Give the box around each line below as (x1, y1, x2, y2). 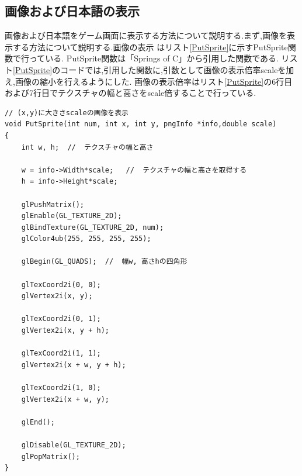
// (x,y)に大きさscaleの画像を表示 (5, 108, 129, 117)
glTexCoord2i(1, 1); (21, 349, 101, 358)
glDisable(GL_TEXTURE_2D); (21, 440, 126, 449)
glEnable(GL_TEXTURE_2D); (21, 212, 122, 220)
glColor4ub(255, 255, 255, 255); (21, 234, 151, 243)
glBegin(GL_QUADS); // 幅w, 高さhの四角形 (21, 257, 188, 266)
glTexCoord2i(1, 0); (21, 384, 101, 392)
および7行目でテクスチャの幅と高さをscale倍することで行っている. (5, 87, 256, 99)
